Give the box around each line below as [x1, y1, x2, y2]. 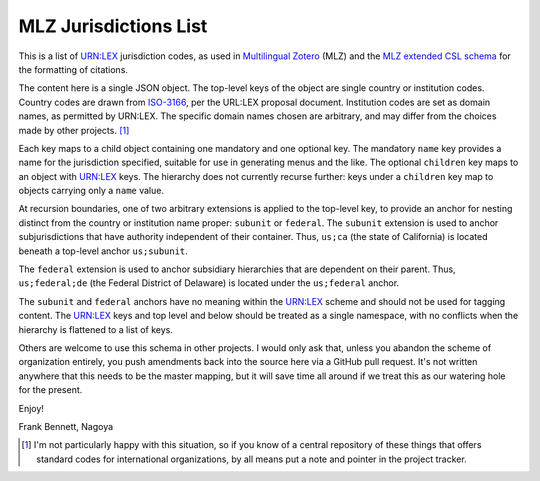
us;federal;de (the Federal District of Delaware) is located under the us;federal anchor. [18, 277, 400, 289]
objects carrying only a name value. [18, 185, 165, 197]
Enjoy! [18, 402, 45, 414]
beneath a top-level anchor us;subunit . [18, 245, 189, 257]
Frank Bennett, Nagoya [18, 420, 114, 432]
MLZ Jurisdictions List [18, 15, 208, 37]
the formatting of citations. [18, 63, 129, 75]
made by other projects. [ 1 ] [18, 124, 130, 136]
